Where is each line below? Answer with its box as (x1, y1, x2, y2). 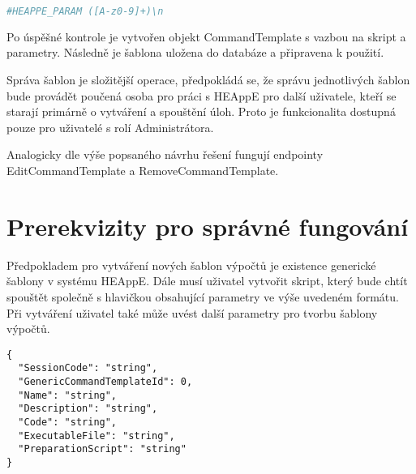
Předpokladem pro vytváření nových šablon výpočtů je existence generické (6, 256, 376, 273)
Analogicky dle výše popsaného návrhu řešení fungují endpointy (6, 146, 324, 163)
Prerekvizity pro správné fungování (6, 209, 409, 242)
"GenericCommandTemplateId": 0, (18, 376, 193, 388)
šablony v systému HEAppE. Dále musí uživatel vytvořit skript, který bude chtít (6, 272, 408, 289)
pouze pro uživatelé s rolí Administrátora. (6, 118, 214, 135)
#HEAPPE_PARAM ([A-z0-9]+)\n (6, 6, 164, 17)
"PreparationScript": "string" (18, 443, 187, 455)
